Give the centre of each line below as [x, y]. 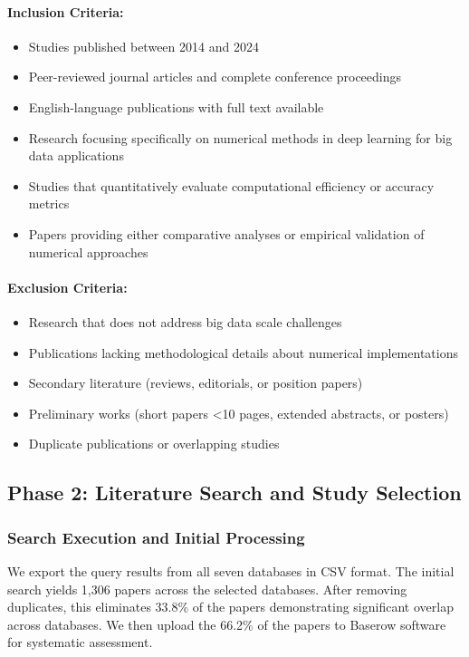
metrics [49, 203]
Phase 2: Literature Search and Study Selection [234, 493]
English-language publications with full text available [176, 106]
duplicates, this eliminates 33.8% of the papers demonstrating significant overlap [230, 607]
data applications [76, 155]
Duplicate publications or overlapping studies [154, 444]
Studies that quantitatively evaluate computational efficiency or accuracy [231, 185]
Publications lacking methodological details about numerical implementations [243, 352]
